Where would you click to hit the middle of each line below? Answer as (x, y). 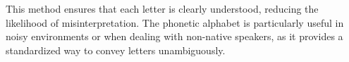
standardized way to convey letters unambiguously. (116, 50)
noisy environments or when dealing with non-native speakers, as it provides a (174, 36)
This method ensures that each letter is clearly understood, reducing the (162, 8)
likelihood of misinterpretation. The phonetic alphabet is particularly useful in (175, 22)
